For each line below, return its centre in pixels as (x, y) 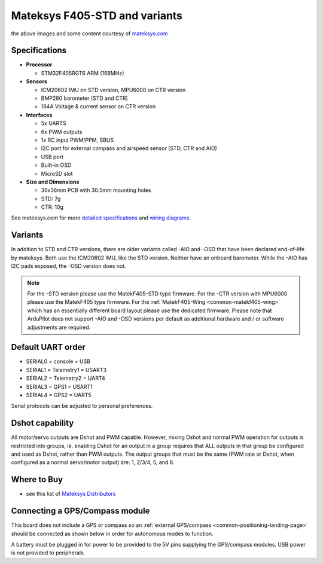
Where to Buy (37, 479)
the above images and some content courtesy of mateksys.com (89, 33)
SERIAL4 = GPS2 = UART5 (59, 395)
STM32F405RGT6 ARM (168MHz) (83, 73)
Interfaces (39, 115)
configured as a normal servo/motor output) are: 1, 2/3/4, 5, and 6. (93, 462)
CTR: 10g (52, 207)
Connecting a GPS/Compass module (80, 511)
